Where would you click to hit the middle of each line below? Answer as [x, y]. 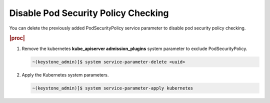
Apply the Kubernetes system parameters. [65, 74]
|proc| [17, 38]
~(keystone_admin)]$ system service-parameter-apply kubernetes [113, 88]
